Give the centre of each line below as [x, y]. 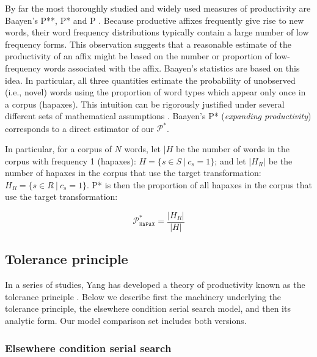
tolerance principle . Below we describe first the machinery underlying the [143, 296]
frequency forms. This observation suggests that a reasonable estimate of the [148, 44]
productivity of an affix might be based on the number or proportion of [139, 56]
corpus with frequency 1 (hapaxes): [71, 160]
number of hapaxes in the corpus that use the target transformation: [133, 173]
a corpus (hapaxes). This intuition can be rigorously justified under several [145, 104]
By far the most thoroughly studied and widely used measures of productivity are [158, 8]
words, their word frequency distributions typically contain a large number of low [157, 32]
